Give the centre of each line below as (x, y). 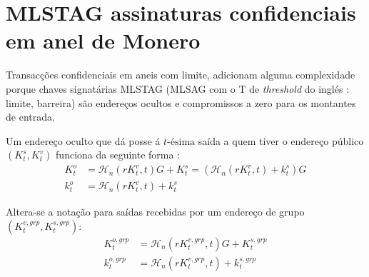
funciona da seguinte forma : (118, 155)
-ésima (181, 142)
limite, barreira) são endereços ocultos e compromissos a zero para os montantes (181, 102)
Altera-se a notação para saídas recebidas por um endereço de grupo (155, 212)
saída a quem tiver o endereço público (281, 140)
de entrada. (30, 117)
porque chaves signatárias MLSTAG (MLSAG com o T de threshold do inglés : (178, 88)
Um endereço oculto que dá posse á (83, 140)
